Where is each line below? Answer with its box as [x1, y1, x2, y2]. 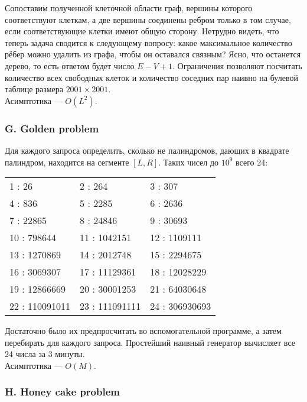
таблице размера [5, 83, 63, 95]
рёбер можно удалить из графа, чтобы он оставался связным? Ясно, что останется [5, 48, 301, 60]
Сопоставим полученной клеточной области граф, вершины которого [5, 2, 253, 14]
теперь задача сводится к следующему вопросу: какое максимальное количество [5, 36, 292, 48]
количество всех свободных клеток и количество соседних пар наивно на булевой [5, 71, 298, 83]
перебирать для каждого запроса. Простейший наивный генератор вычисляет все [5, 336, 295, 348]
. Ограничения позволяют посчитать [172, 59, 302, 72]
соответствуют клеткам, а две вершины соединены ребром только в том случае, [5, 13, 291, 25]
